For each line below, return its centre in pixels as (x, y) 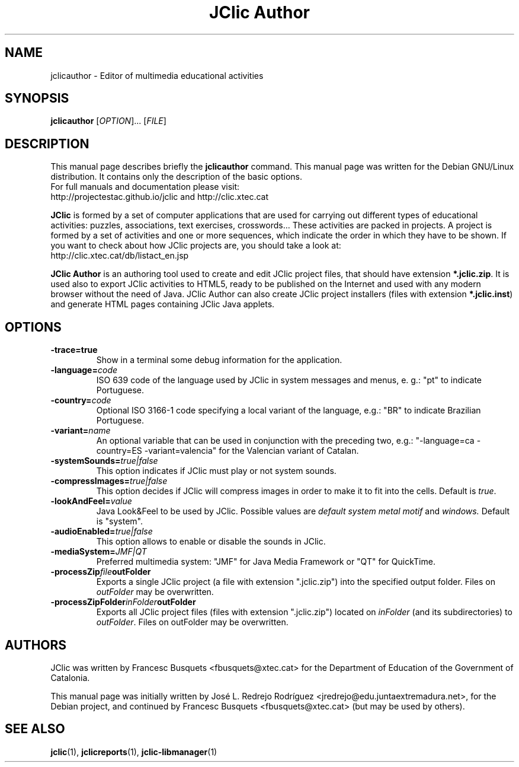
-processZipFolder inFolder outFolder (123, 602)
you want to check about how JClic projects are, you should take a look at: (196, 246)
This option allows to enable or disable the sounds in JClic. (211, 542)
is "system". (119, 521)
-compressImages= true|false (109, 481)
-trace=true (74, 350)
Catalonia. (70, 677)
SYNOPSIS (37, 98)
